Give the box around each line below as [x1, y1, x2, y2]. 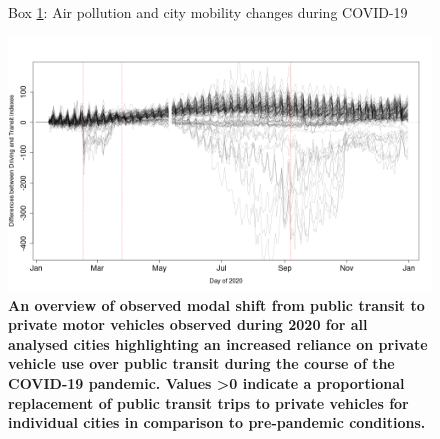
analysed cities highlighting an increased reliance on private [8, 333, 428, 354]
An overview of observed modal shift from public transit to [8, 294, 425, 315]
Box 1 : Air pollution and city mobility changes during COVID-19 [8, 2, 408, 22]
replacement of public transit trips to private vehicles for [8, 392, 409, 413]
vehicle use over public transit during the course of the [8, 353, 395, 374]
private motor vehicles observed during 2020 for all [8, 314, 368, 335]
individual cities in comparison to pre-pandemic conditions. [8, 412, 426, 433]
